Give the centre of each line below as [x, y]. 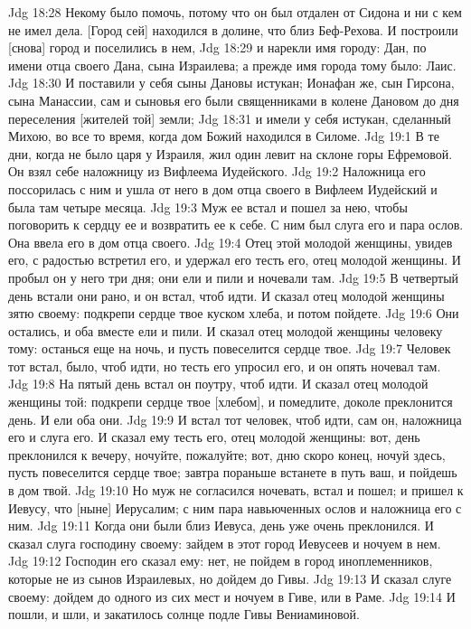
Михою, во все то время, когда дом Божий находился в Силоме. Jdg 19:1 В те [224, 136]
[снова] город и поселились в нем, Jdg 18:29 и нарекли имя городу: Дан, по [217, 47]
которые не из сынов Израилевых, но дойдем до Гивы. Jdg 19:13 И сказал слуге [230, 578]
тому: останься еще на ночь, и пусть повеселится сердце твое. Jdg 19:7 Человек [230, 348]
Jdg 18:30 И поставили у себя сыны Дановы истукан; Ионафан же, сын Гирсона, [231, 83]
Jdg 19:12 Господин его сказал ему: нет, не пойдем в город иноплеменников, [221, 561]
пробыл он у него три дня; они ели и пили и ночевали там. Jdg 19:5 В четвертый [234, 277]
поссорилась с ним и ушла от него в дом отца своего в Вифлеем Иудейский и [223, 188]
